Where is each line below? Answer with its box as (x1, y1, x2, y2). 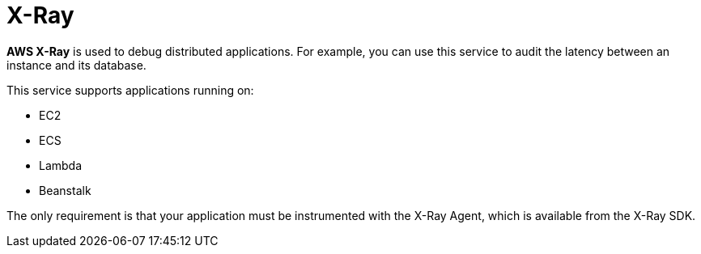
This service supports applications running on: (6, 83, 254, 97)
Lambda (39, 158, 83, 172)
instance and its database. (6, 57, 147, 72)
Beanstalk (39, 183, 91, 197)
